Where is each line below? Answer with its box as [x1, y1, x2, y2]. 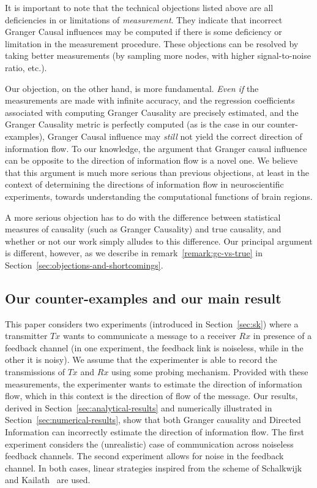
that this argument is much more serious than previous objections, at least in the [5, 166, 309, 178]
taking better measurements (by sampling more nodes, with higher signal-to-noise [5, 49, 311, 62]
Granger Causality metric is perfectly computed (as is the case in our [5, 118, 265, 131]
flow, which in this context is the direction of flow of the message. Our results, [5, 389, 298, 402]
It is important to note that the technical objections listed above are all [5, 1, 274, 13]
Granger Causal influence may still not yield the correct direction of [47, 129, 302, 142]
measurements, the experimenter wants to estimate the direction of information [5, 377, 302, 390]
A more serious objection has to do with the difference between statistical [5, 210, 281, 223]
